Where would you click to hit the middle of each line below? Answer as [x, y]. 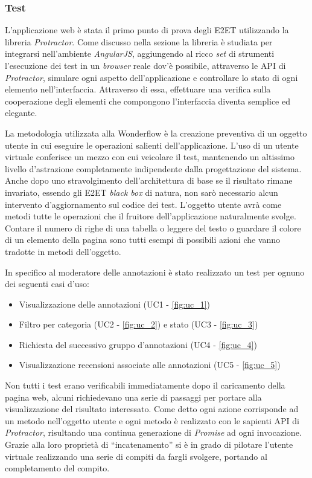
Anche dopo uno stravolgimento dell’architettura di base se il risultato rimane [149, 180]
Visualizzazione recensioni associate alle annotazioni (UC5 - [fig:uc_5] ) [150, 365]
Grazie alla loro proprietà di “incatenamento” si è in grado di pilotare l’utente [149, 444]
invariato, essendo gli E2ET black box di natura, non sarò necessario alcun [142, 192]
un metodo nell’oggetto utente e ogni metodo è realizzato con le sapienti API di [152, 420]
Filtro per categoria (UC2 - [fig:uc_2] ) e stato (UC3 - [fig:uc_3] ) [138, 324]
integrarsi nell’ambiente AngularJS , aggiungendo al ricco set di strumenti [140, 53]
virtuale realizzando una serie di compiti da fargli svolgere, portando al [136, 456]
